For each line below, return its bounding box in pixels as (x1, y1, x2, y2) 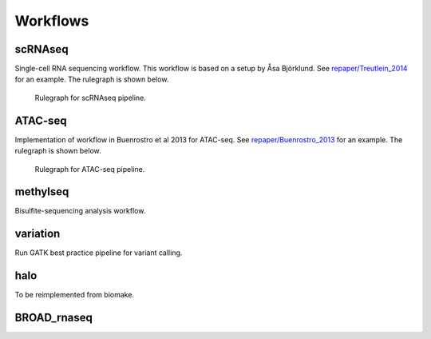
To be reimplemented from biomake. (14, 290, 135, 300)
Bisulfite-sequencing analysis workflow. (14, 206, 146, 216)
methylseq (14, 185, 69, 199)
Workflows (14, 12, 89, 30)
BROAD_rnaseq (14, 311, 93, 325)
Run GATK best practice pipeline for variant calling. (14, 248, 183, 257)
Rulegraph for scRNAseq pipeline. (34, 93, 147, 102)
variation (14, 227, 61, 241)
